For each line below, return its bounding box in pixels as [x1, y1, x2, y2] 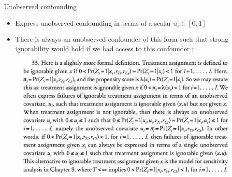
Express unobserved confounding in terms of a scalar [15, 17, 172, 28]
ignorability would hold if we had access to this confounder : [15, 43, 194, 53]
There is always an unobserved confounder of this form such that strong [15, 34, 229, 44]
